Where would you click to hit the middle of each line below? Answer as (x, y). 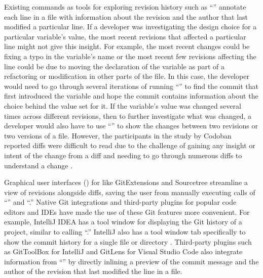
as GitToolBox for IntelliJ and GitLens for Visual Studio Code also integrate (123, 251)
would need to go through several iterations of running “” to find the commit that (131, 86)
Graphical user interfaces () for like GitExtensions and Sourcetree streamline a (126, 182)
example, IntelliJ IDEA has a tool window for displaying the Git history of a (123, 222)
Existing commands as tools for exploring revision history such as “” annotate (125, 7)
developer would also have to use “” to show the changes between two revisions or (131, 126)
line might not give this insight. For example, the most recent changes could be (127, 46)
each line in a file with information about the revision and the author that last (126, 16)
